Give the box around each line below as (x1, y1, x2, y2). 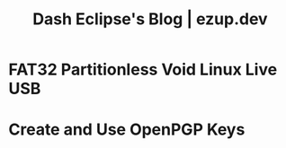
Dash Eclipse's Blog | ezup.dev (32, 9, 268, 30)
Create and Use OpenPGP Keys (8, 119, 246, 140)
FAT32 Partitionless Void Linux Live (8, 59, 278, 80)
